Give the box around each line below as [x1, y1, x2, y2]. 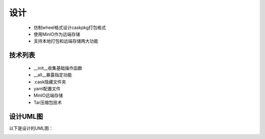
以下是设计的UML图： [9, 125, 53, 131]
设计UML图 [9, 112, 43, 120]
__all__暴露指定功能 [33, 72, 72, 78]
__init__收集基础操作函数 [33, 65, 82, 71]
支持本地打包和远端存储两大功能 [33, 38, 98, 44]
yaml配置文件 [33, 85, 61, 91]
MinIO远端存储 [33, 92, 63, 98]
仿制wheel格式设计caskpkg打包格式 [33, 25, 106, 30]
